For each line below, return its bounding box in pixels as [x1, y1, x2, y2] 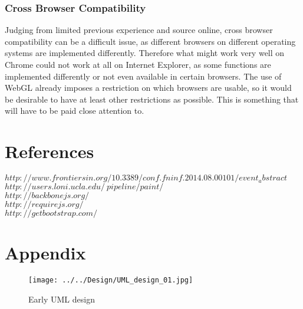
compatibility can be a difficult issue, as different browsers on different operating [5, 35, 296, 47]
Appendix [5, 241, 86, 265]
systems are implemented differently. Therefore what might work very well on [5, 47, 285, 59]
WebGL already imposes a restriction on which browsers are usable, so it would [5, 81, 292, 94]
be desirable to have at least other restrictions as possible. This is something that [5, 93, 299, 105]
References [5, 139, 94, 163]
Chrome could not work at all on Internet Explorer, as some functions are [5, 58, 271, 70]
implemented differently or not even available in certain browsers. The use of [5, 70, 282, 82]
